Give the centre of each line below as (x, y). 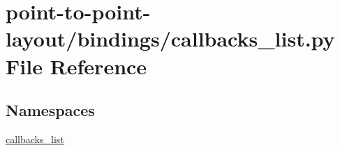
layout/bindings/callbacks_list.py (170, 39)
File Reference (76, 66)
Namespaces (50, 110)
